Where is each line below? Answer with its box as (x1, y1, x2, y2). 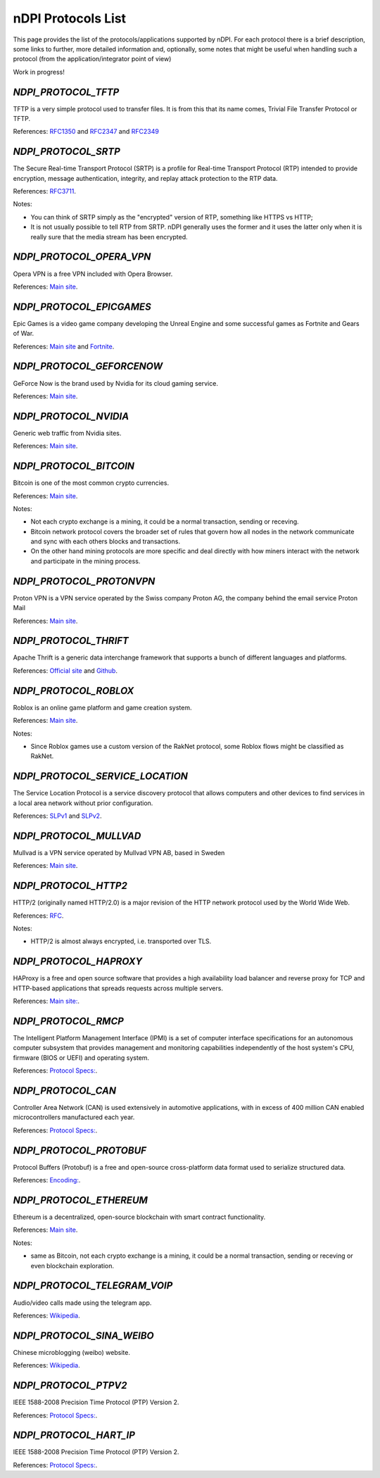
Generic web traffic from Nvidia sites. (13, 429, 122, 437)
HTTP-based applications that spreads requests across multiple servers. (13, 984, 223, 992)
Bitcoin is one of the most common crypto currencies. (13, 479, 169, 487)
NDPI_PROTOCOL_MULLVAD (13, 830, 141, 842)
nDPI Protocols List (13, 11, 127, 26)
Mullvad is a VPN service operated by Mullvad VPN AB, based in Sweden (13, 848, 225, 857)
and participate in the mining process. (30, 557, 141, 565)
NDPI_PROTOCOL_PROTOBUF (13, 1144, 147, 1156)
